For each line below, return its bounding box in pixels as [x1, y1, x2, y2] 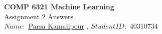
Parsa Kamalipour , [28, 21, 89, 31]
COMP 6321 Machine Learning [4, 1, 114, 11]
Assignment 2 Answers [4, 11, 73, 21]
